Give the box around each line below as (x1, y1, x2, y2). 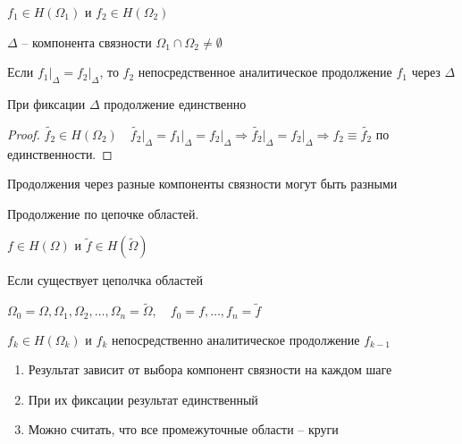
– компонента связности (21, 32, 152, 51)
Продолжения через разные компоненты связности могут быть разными (7, 174, 398, 193)
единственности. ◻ (7, 144, 113, 163)
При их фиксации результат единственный (28, 390, 258, 408)
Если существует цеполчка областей (7, 271, 204, 289)
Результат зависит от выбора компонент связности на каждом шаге (28, 360, 392, 379)
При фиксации (7, 94, 86, 113)
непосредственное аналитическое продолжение (138, 63, 392, 81)
